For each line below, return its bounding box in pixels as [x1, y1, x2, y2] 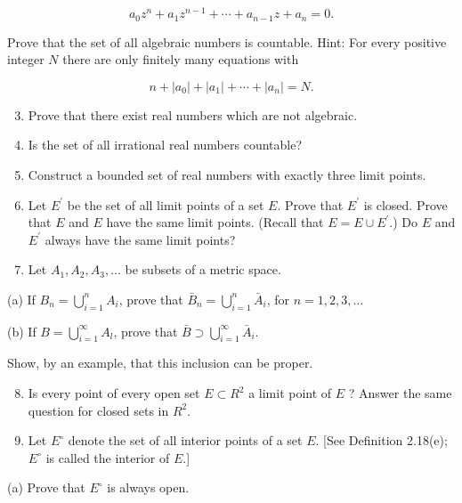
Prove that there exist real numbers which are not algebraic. [28, 105, 358, 124]
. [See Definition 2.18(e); [315, 431, 448, 450]
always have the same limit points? [45, 230, 236, 248]
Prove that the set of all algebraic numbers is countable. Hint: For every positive [7, 32, 447, 51]
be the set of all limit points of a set [67, 195, 264, 214]
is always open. [107, 478, 190, 497]
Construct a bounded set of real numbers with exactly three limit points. [28, 165, 426, 183]
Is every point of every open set [28, 384, 200, 402]
